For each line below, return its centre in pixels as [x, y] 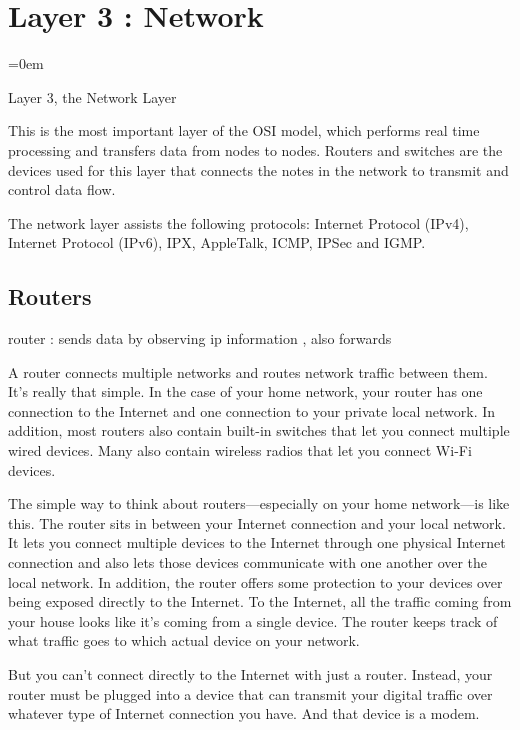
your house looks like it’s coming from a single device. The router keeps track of [253, 620]
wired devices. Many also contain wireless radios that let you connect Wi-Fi [240, 450]
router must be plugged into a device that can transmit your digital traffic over [250, 693]
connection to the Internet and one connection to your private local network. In [252, 410]
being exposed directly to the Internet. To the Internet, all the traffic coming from [260, 601]
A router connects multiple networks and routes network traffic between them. [248, 371]
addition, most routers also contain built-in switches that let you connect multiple [259, 430]
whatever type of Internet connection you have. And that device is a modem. [244, 713]
